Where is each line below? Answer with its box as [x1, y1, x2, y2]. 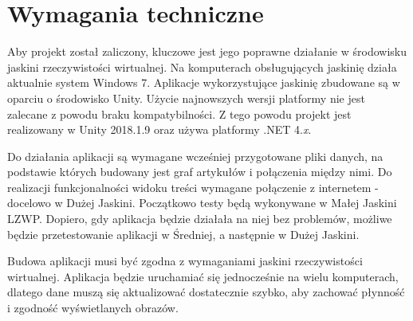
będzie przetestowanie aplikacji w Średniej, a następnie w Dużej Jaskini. [7, 225, 360, 242]
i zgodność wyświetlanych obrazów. [7, 299, 179, 316]
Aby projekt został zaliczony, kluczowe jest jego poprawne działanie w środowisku [7, 43, 407, 60]
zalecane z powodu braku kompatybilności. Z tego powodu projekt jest [7, 105, 352, 122]
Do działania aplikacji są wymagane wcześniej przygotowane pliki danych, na [7, 147, 383, 164]
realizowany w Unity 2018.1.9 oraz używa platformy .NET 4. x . [7, 121, 312, 138]
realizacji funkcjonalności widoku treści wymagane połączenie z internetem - [7, 178, 379, 195]
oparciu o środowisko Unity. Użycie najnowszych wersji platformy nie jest [7, 89, 365, 106]
